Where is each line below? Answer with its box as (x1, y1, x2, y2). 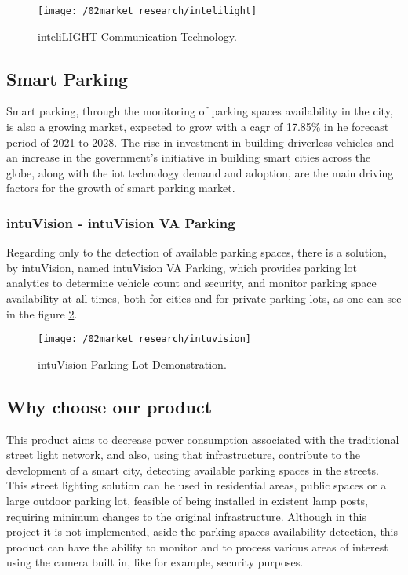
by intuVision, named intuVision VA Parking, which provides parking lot (6, 259, 358, 275)
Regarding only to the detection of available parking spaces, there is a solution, (6, 244, 387, 260)
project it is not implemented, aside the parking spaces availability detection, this (6, 523, 399, 540)
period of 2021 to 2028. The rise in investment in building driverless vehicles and (6, 133, 395, 150)
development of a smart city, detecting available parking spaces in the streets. (6, 461, 379, 478)
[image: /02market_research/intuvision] (38, 333, 252, 345)
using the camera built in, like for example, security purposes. (6, 554, 304, 570)
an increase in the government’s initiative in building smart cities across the (6, 149, 371, 166)
